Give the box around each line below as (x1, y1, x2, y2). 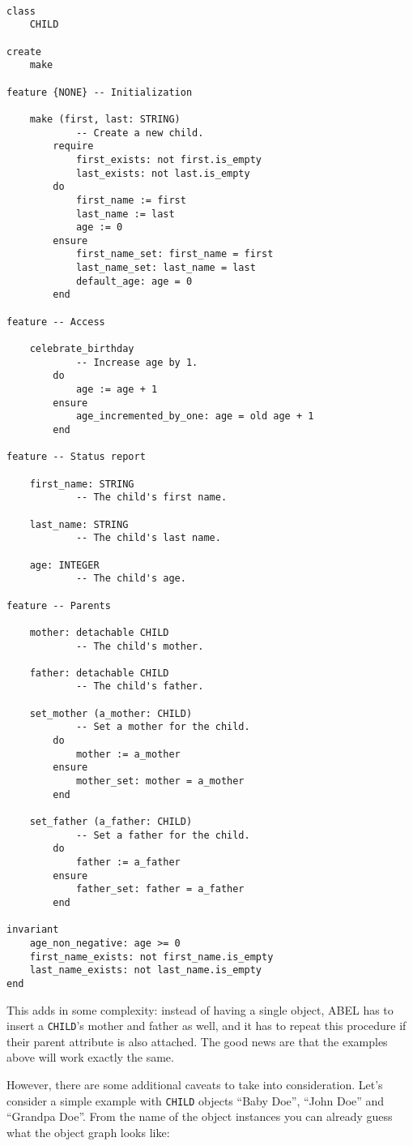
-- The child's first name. (75, 491, 228, 504)
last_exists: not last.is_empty (75, 167, 250, 179)
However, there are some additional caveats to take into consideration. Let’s (6, 1076, 383, 1092)
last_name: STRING (29, 518, 129, 530)
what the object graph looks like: (6, 1123, 170, 1140)
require (53, 140, 94, 152)
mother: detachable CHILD (29, 626, 169, 638)
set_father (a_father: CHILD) (29, 816, 193, 828)
